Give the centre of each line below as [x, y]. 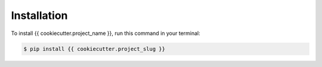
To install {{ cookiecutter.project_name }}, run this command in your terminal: [106, 33]
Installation [39, 15]
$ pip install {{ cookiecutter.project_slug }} [94, 49]
